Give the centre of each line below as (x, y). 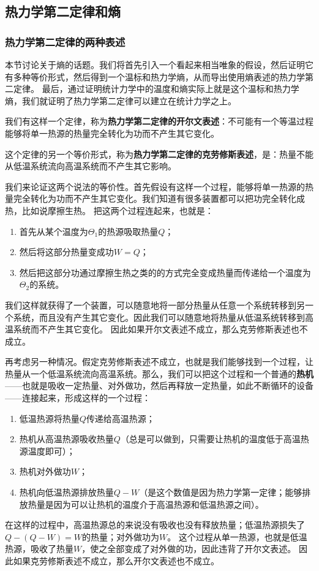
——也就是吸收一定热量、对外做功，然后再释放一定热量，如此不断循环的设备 (159, 385)
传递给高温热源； (120, 418)
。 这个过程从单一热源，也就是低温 (237, 536)
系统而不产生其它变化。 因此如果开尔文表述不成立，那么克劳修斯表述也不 (160, 329)
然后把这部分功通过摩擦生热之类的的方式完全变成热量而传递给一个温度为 (165, 272)
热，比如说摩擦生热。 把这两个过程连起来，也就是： (109, 210)
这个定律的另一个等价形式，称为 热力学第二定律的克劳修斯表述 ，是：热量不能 (159, 154)
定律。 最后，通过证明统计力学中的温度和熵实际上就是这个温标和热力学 (156, 89)
